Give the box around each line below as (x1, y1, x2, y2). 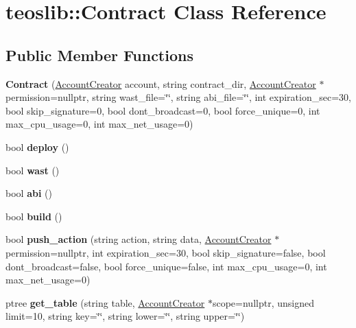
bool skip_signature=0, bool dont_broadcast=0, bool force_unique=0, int (5, 103, 320, 117)
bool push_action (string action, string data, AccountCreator (5, 232, 272, 246)
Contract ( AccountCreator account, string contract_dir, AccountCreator (5, 76, 316, 91)
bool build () (5, 209, 62, 223)
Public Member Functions (5, 44, 193, 65)
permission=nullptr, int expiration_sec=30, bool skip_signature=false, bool (5, 245, 326, 259)
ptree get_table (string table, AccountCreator (5, 295, 205, 309)
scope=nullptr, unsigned (212, 295, 314, 309)
